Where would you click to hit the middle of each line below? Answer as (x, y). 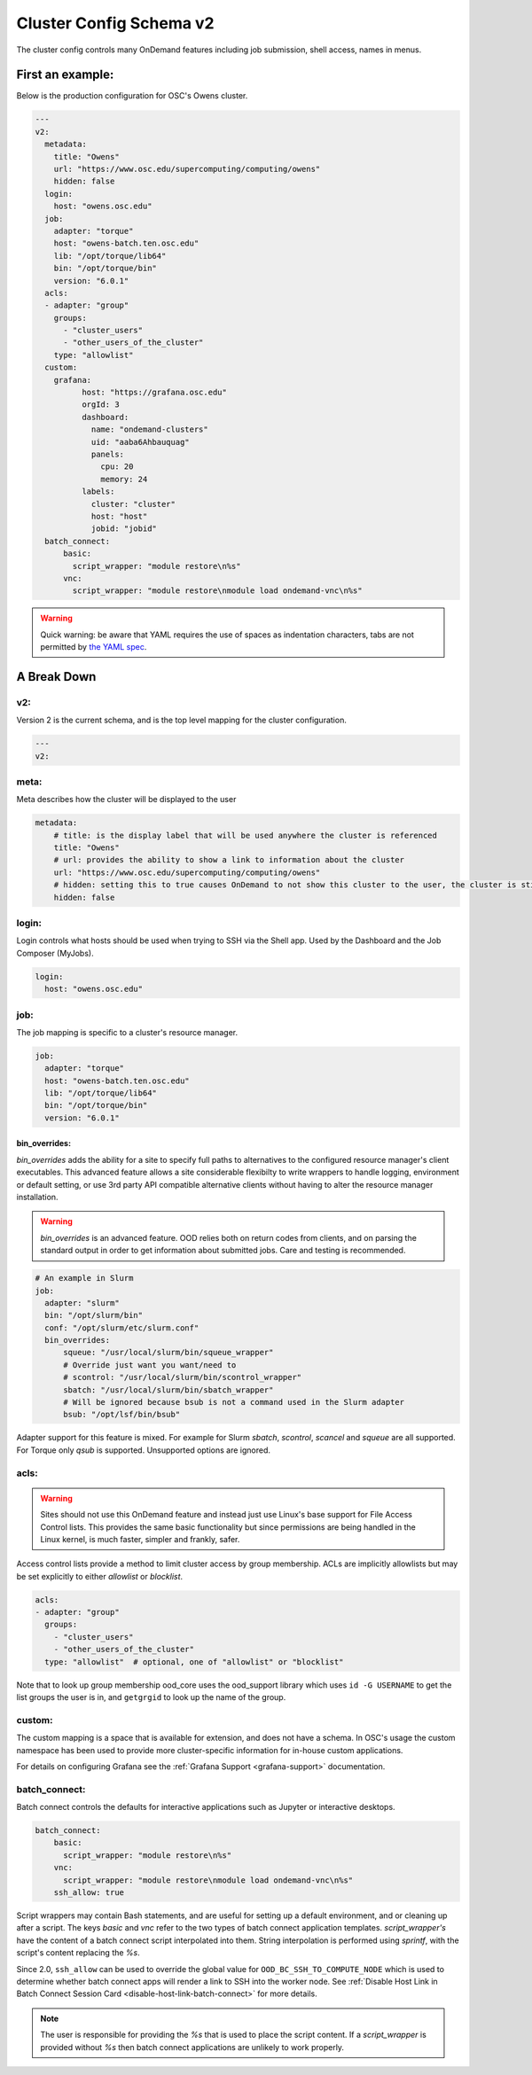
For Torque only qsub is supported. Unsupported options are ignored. (143, 1450)
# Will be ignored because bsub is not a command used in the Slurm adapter (234, 1402)
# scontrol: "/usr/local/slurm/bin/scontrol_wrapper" (183, 1377)
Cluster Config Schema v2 (115, 23)
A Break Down (56, 677)
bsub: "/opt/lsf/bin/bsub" (122, 1415)
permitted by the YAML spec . (94, 647)
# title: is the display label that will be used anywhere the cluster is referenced (246, 835)
